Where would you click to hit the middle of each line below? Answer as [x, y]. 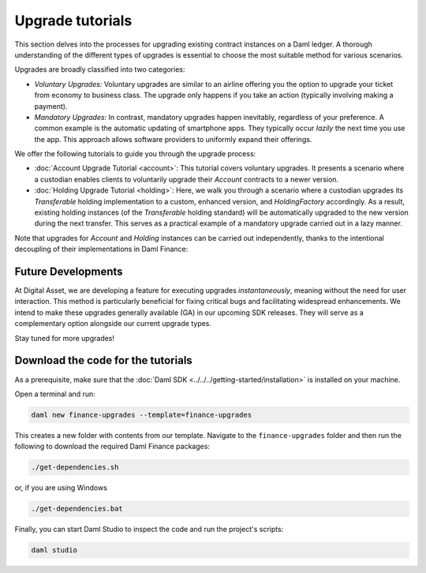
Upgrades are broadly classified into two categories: [100, 69]
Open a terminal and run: [55, 394]
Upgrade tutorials [73, 21]
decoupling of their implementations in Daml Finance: [101, 249]
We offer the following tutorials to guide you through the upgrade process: [135, 154]
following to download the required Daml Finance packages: [112, 447]
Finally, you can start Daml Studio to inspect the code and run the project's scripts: [149, 530]
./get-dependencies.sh [75, 467]
